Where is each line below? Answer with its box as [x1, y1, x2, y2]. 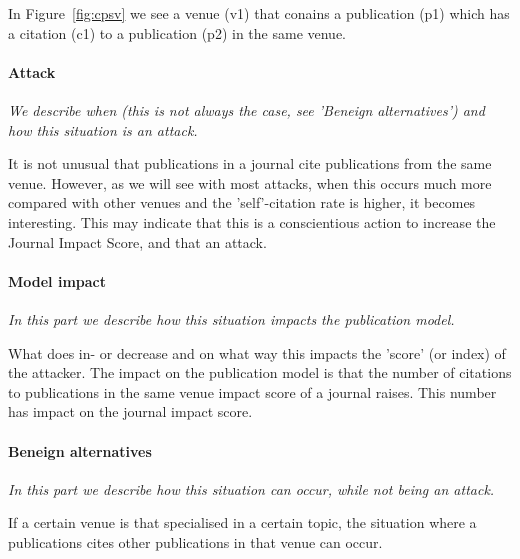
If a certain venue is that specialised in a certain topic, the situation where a [8, 512, 477, 533]
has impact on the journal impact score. [8, 401, 253, 422]
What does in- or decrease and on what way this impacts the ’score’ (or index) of [8, 342, 506, 363]
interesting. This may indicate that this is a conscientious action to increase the [8, 211, 496, 232]
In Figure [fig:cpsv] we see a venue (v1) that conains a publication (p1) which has [8, 3, 510, 23]
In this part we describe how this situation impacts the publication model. [8, 308, 455, 329]
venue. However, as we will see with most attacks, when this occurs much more [8, 172, 492, 193]
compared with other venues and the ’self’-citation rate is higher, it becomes [8, 192, 476, 213]
